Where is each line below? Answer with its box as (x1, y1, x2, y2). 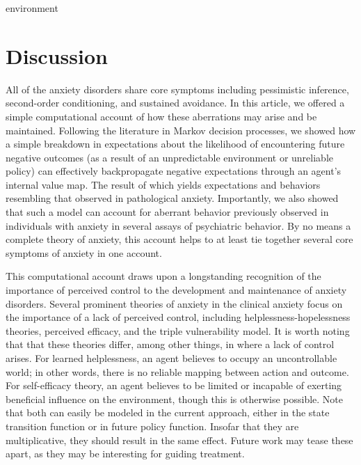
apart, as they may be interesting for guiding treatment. (6, 446, 245, 461)
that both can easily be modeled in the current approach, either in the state (6, 405, 330, 420)
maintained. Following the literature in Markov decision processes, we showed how (6, 123, 356, 137)
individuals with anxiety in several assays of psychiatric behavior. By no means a (6, 218, 351, 232)
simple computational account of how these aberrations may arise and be (6, 109, 317, 123)
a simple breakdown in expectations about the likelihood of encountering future (6, 136, 345, 151)
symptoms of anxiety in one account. (6, 245, 162, 260)
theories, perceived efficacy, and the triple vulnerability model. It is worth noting (6, 323, 350, 338)
